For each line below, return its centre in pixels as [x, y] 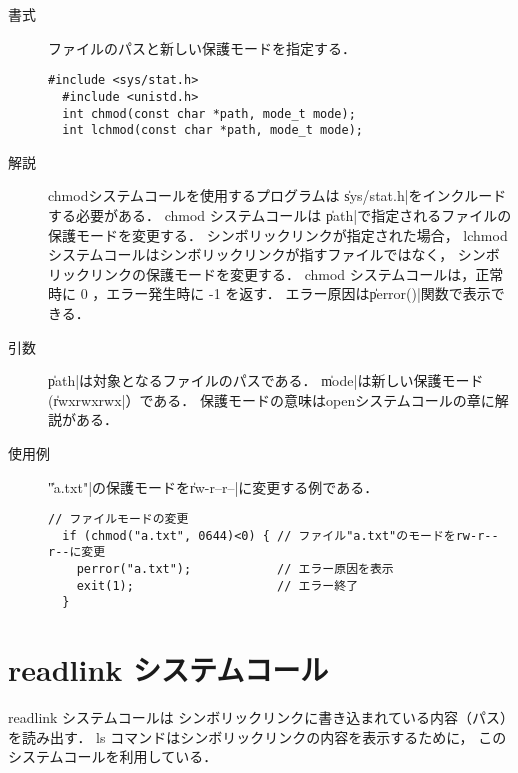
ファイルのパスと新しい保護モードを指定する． [202, 47]
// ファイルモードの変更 [118, 519]
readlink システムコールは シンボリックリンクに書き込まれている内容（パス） [257, 717]
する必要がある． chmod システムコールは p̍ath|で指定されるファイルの [280, 215]
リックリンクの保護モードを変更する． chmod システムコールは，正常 [276, 273]
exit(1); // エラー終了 [217, 585]
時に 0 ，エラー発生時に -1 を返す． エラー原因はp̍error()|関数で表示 [269, 293]
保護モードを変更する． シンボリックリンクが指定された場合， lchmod [278, 234]
